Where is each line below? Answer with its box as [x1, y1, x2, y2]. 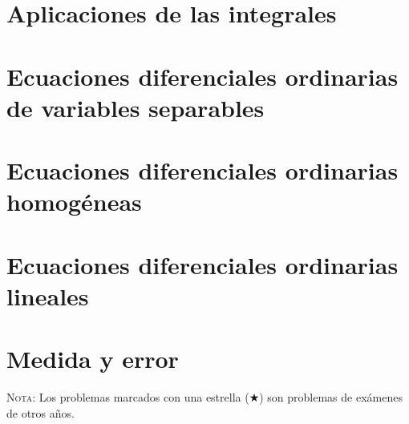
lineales [6, 279, 89, 312]
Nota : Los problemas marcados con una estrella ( [6, 389, 249, 406]
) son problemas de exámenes [259, 389, 403, 406]
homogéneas [6, 185, 142, 218]
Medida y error [6, 342, 179, 375]
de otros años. [6, 404, 75, 421]
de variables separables [6, 91, 265, 123]
